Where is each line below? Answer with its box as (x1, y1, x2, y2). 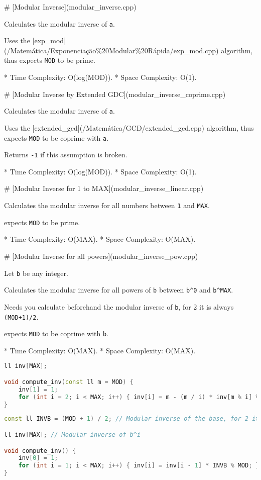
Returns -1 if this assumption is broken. (4, 149, 127, 160)
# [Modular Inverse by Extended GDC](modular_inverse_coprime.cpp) (4, 88, 226, 99)
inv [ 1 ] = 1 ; (18, 386, 58, 393)
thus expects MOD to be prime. (4, 55, 95, 65)
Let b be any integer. (4, 267, 68, 278)
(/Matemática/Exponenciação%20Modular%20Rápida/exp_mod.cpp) (4, 45, 219, 55)
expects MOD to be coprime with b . (4, 328, 109, 339)
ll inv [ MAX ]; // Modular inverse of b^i (4, 431, 141, 438)
